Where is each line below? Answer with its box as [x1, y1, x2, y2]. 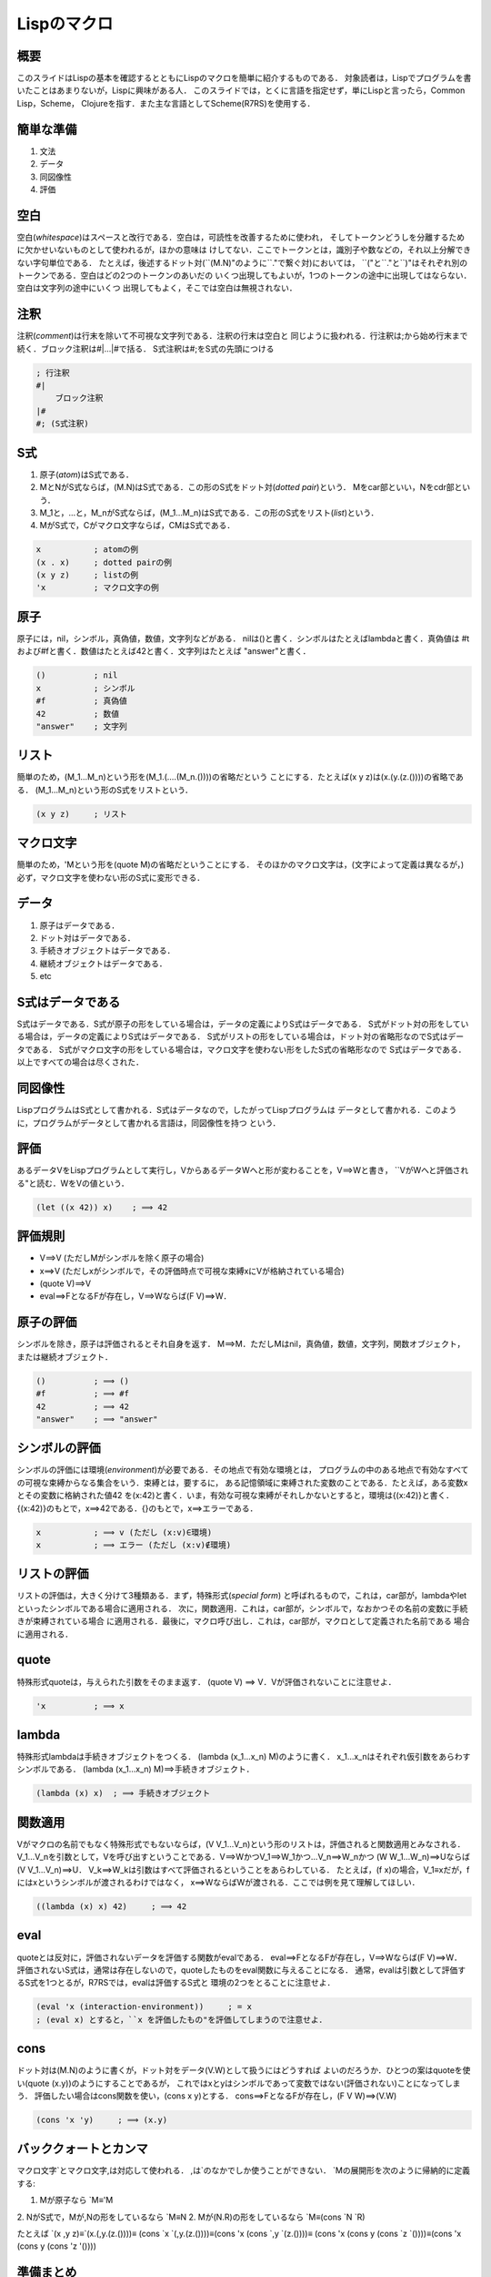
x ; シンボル [35, 683, 135, 693]
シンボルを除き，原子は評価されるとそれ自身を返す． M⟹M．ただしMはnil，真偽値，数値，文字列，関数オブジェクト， [16, 1339, 466, 1350]
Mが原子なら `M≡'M [39, 2195, 114, 2206]
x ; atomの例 [35, 545, 139, 555]
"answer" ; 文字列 [35, 720, 127, 731]
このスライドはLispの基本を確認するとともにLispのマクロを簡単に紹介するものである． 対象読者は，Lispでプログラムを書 [16, 73, 472, 84]
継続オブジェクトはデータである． [39, 957, 167, 969]
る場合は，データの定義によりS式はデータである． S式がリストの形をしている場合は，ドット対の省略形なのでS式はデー [16, 1031, 465, 1042]
